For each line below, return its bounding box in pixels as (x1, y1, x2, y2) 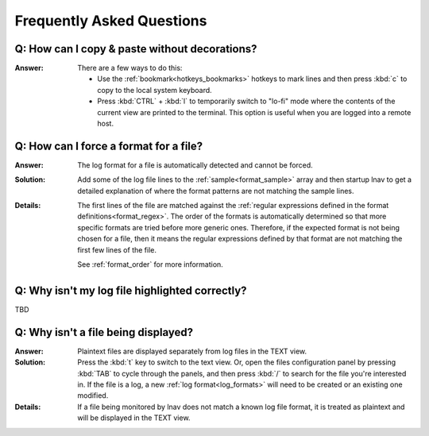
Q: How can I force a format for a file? (14, 139, 203, 152)
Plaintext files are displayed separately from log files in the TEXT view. (77, 346, 307, 356)
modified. (77, 391, 109, 400)
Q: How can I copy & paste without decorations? (14, 42, 257, 56)
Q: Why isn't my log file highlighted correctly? (14, 284, 247, 297)
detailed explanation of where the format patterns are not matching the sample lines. (77, 186, 354, 195)
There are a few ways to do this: (77, 64, 183, 73)
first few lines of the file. (77, 245, 157, 254)
